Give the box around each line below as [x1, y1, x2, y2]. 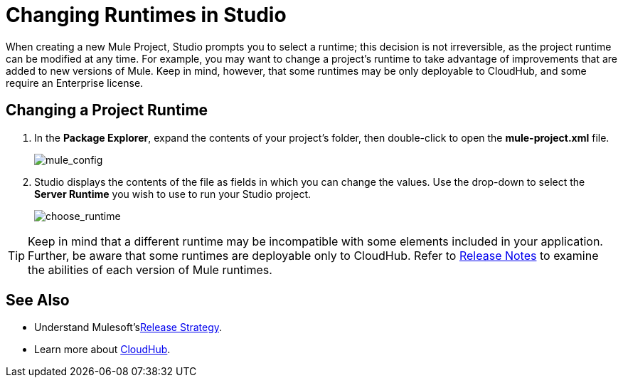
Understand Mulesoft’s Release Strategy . [34, 321, 223, 334]
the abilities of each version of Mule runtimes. [28, 262, 272, 277]
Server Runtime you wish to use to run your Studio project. [34, 187, 311, 200]
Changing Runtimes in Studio [6, 3, 287, 27]
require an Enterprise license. [6, 76, 144, 89]
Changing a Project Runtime [6, 101, 208, 120]
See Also [6, 291, 70, 310]
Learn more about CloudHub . [34, 343, 171, 356]
